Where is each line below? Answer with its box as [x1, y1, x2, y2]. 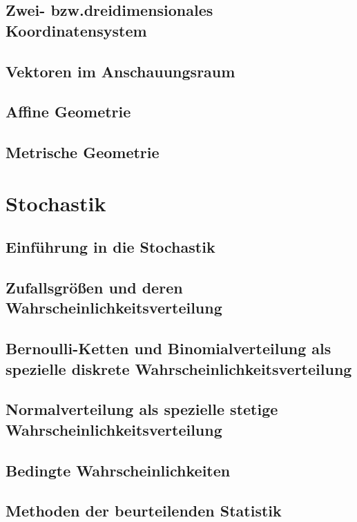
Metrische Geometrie [6, 142, 160, 163]
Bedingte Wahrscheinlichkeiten [6, 459, 231, 481]
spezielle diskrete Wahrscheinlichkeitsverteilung [6, 358, 352, 379]
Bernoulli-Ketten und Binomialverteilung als [6, 338, 331, 359]
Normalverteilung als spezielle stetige [6, 398, 278, 420]
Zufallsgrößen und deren [6, 277, 183, 298]
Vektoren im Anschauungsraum [6, 60, 235, 81]
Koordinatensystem [6, 19, 147, 41]
